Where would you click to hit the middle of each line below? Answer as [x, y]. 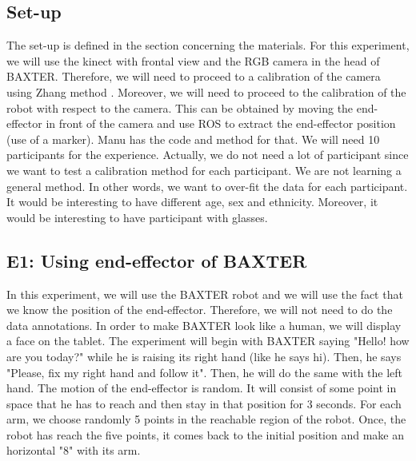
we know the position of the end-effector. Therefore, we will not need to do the [200, 310]
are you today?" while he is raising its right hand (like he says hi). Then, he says [204, 356]
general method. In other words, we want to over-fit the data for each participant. [207, 186]
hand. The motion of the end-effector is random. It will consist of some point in [202, 388]
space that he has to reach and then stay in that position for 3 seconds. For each [204, 403]
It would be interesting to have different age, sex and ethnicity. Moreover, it [192, 202]
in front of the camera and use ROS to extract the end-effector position [221, 123]
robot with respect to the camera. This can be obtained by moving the [180, 107]
